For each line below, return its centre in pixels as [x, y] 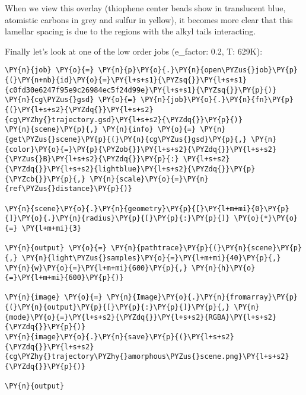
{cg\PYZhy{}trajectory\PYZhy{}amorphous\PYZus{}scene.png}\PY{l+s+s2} [147, 357]
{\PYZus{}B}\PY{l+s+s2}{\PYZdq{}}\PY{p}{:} [92, 159]
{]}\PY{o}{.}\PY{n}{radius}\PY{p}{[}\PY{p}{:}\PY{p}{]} [117, 219]
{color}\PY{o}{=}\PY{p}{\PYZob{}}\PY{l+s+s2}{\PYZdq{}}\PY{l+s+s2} [141, 149]
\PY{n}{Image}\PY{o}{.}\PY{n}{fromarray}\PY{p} [202, 297]
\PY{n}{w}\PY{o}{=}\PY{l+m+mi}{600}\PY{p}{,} [96, 268]
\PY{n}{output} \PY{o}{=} [56, 248]
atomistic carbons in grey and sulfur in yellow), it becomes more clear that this [149, 19]
